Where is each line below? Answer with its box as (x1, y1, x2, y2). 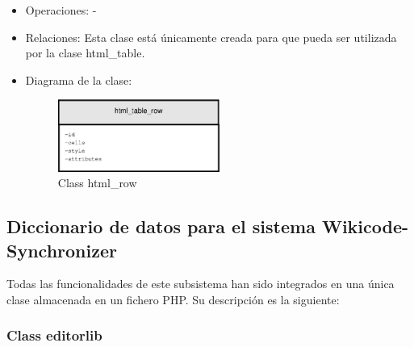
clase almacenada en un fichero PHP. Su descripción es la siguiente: (6, 291, 340, 307)
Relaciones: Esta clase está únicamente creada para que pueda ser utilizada (25, 28, 397, 45)
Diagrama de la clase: (25, 71, 132, 88)
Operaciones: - (25, 2, 97, 18)
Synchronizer (6, 237, 117, 262)
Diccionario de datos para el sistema (6, 214, 316, 239)
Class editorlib (6, 325, 102, 345)
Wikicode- (321, 214, 409, 239)
